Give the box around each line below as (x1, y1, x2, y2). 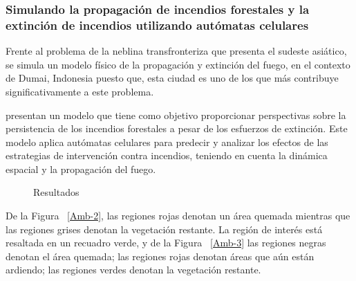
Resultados (33, 185, 79, 199)
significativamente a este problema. (6, 84, 154, 98)
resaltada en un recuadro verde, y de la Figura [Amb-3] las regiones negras (6, 235, 326, 250)
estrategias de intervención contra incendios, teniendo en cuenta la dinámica (6, 148, 328, 163)
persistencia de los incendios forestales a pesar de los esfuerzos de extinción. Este (6, 121, 348, 136)
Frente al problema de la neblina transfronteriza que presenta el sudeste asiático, (6, 44, 347, 58)
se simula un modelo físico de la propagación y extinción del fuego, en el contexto (6, 57, 350, 71)
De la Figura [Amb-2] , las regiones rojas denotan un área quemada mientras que (6, 208, 350, 223)
